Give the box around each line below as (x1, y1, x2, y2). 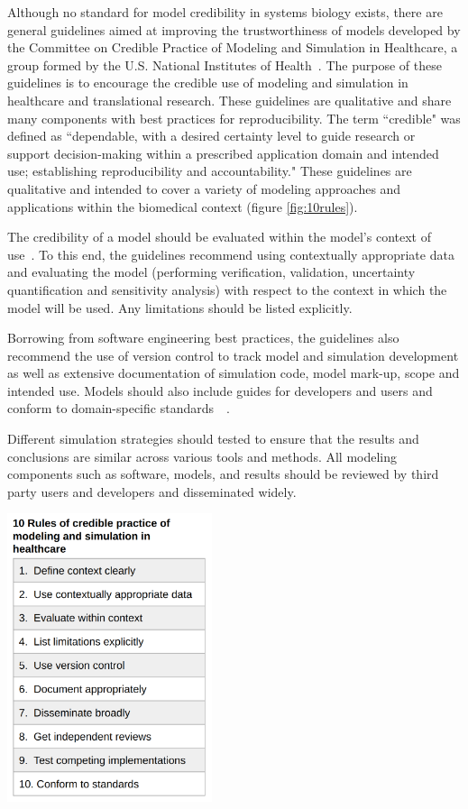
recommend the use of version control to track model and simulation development (7, 345, 459, 364)
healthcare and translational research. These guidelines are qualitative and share (7, 90, 452, 109)
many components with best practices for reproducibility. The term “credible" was (7, 108, 461, 127)
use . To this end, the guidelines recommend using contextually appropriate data (7, 244, 454, 263)
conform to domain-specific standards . (7, 399, 230, 418)
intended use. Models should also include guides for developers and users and (7, 381, 433, 400)
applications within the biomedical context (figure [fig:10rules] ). (7, 197, 358, 216)
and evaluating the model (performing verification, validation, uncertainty (7, 262, 416, 281)
